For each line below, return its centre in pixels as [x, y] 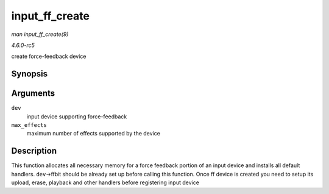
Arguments [33, 94]
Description [34, 151]
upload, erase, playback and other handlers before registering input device [105, 182]
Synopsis [30, 74]
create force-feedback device [49, 56]
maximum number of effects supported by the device [94, 134]
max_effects [29, 125]
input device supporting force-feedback [77, 117]
